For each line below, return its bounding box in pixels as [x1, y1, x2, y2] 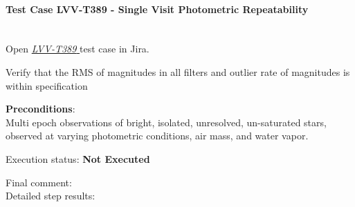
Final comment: [6, 175, 72, 189]
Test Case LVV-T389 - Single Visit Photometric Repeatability [6, 1, 309, 16]
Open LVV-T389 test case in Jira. [6, 41, 149, 56]
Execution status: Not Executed [6, 151, 150, 166]
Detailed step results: [6, 188, 95, 203]
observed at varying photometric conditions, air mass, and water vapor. [6, 128, 309, 143]
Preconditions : [6, 101, 75, 116]
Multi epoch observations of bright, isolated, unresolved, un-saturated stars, [6, 115, 327, 129]
